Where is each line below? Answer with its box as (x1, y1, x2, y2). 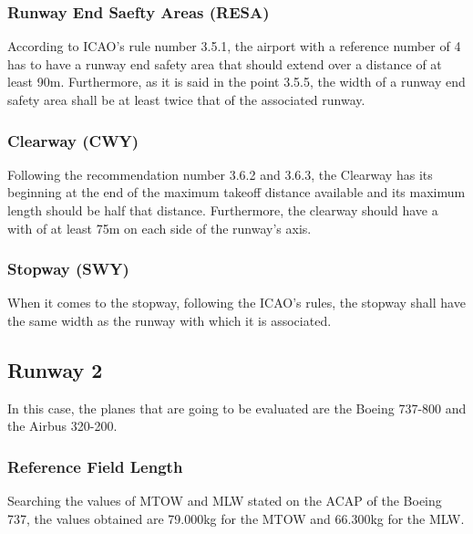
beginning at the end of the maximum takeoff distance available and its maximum (7, 183, 466, 202)
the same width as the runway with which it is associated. (7, 311, 332, 330)
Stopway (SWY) (7, 257, 129, 280)
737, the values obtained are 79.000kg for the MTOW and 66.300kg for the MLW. (7, 508, 465, 528)
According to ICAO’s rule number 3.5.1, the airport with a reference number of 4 (7, 37, 461, 56)
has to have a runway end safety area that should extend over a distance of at (7, 54, 442, 73)
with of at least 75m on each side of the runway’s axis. (7, 218, 312, 237)
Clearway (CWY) (7, 129, 139, 152)
